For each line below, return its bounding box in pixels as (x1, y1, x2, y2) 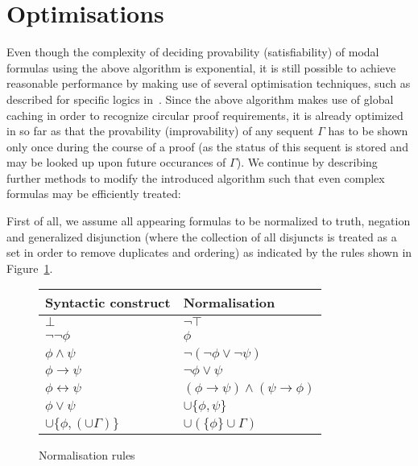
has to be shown (328, 122, 408, 139)
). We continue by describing (236, 154, 378, 171)
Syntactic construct (45, 293, 171, 312)
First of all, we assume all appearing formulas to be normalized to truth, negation (6, 212, 411, 229)
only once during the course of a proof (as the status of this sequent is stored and (6, 138, 408, 155)
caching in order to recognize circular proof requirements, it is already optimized (6, 106, 404, 123)
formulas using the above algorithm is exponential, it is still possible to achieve (6, 59, 396, 76)
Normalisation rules (39, 447, 135, 464)
